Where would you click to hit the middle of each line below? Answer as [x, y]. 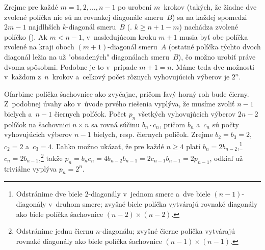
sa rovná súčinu [115, 124]
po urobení [135, 7]
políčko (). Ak [26, 36]
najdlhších [45, 27]
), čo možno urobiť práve [217, 56]
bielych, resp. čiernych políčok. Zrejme [153, 134]
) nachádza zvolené [209, 27]
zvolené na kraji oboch [39, 47]
